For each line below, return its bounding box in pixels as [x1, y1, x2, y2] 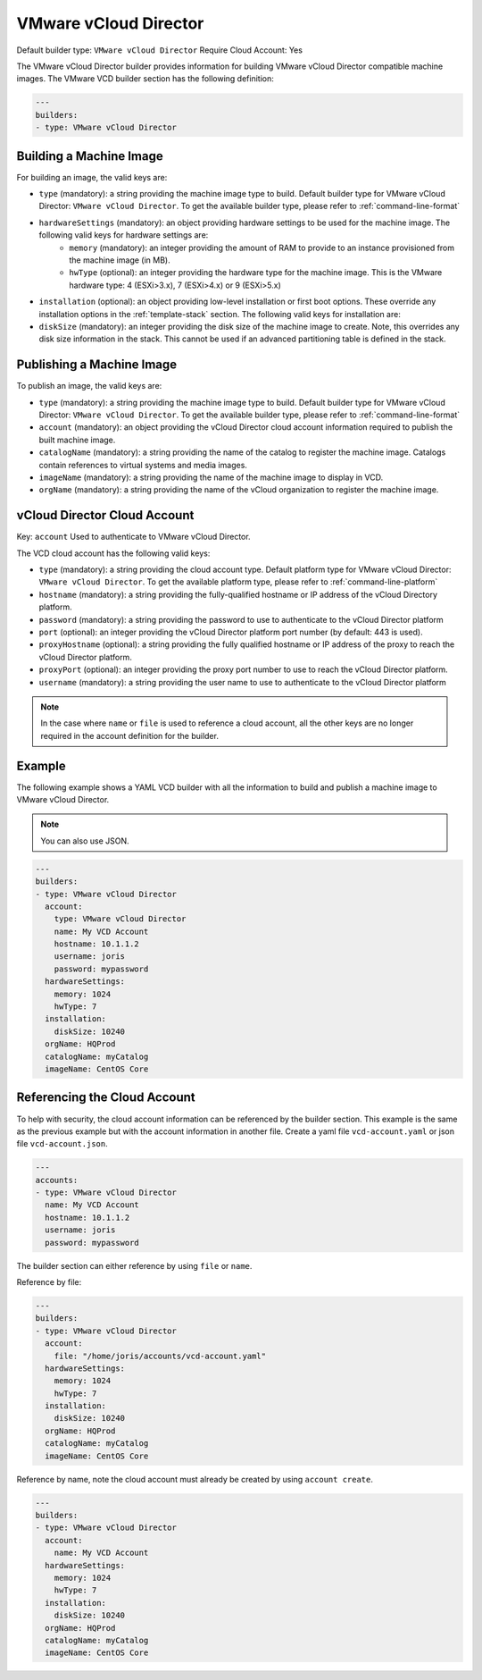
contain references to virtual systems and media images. [38, 459, 247, 470]
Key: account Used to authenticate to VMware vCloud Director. [16, 532, 251, 542]
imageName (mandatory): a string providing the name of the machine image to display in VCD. [38, 472, 384, 483]
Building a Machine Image [16, 148, 164, 164]
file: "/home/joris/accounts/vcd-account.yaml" [54, 1350, 267, 1361]
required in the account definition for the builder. [40, 730, 219, 741]
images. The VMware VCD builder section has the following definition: [16, 73, 274, 84]
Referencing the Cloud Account [16, 1090, 195, 1105]
